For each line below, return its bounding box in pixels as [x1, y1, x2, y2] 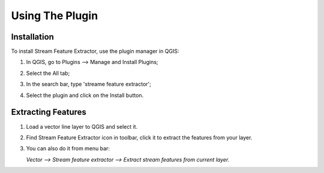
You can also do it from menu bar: [26, 145, 110, 152]
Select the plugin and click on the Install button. [26, 92, 144, 99]
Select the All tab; [26, 69, 70, 77]
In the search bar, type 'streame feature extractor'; [26, 81, 151, 88]
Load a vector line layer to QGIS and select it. [26, 123, 138, 130]
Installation [11, 32, 54, 42]
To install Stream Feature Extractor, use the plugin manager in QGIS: [11, 48, 179, 55]
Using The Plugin [11, 9, 98, 22]
